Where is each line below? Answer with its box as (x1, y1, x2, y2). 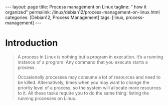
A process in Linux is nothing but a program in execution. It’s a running (17, 53, 163, 59)
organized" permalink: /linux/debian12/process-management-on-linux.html (5, 9, 160, 15)
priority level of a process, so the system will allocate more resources (17, 84, 161, 90)
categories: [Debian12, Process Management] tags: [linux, (5, 14, 125, 20)
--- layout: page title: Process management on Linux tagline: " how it (5, 4, 147, 9)
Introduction (5, 37, 58, 48)
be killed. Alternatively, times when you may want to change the (17, 79, 149, 85)
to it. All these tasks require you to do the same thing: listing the (17, 90, 149, 96)
